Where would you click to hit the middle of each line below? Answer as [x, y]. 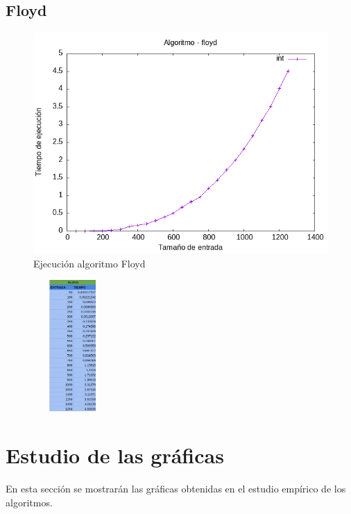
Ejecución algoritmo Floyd [89, 263]
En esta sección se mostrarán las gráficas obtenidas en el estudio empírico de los [176, 489]
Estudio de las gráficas [115, 455]
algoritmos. [29, 502]
